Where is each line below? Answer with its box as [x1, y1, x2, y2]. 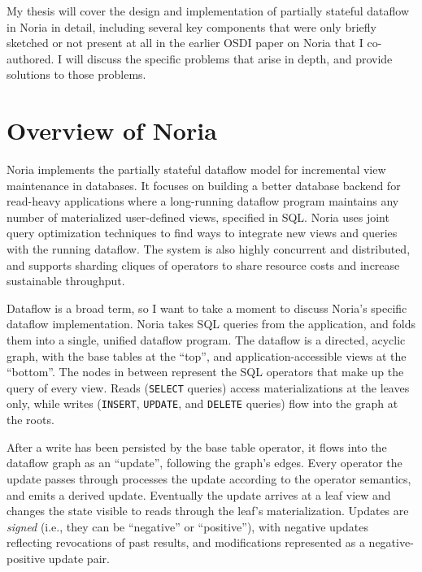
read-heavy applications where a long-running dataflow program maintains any [7, 193, 399, 210]
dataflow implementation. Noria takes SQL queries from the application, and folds [7, 315, 416, 332]
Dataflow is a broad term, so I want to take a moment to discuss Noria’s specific [7, 299, 407, 316]
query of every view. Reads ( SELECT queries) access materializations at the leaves [7, 379, 410, 396]
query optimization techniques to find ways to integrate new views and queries [7, 224, 398, 241]
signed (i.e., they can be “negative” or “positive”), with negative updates [7, 518, 368, 535]
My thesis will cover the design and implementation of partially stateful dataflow [7, 2, 410, 19]
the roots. [7, 411, 54, 428]
